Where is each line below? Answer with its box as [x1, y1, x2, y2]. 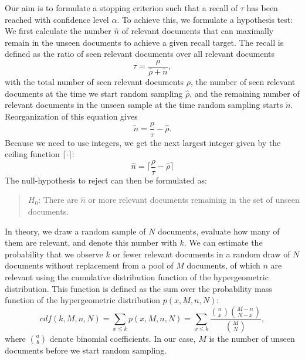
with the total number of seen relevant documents [5, 76, 184, 88]
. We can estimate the [184, 236, 263, 249]
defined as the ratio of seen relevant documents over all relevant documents [5, 47, 275, 60]
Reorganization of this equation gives [5, 110, 138, 122]
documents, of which [187, 259, 260, 271]
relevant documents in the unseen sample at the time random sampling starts [5, 99, 283, 111]
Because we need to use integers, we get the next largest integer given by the [5, 136, 281, 148]
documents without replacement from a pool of [5, 259, 174, 271]
